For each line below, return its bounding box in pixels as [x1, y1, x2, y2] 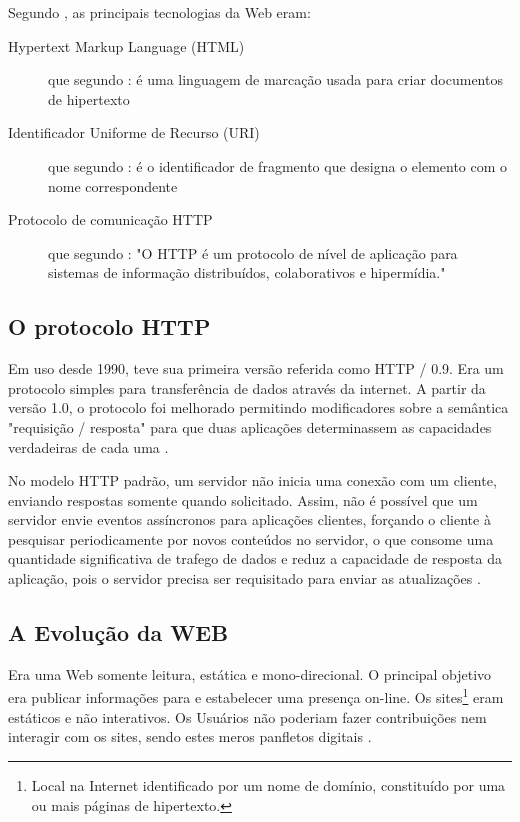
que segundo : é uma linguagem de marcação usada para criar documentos [48, 69, 503, 90]
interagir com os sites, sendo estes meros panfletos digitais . [8, 726, 372, 747]
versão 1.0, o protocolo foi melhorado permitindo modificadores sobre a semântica [8, 397, 509, 418]
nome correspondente [48, 175, 178, 196]
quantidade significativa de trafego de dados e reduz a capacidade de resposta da [8, 548, 502, 569]
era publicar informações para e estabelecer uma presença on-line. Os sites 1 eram [8, 684, 504, 708]
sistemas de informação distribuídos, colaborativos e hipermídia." [48, 262, 446, 283]
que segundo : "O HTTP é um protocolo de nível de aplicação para [48, 242, 458, 263]
